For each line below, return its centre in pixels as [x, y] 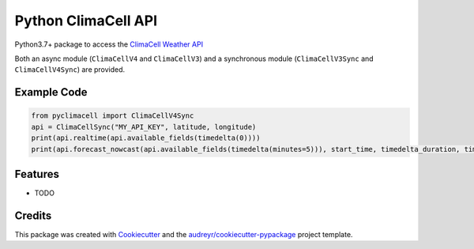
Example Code [51, 92]
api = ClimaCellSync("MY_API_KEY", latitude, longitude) [144, 127]
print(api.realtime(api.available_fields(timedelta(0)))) [146, 138]
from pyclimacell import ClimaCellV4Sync [113, 116]
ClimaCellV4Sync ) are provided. [70, 70]
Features [37, 174]
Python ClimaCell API [86, 21]
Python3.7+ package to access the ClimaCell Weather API [109, 44]
